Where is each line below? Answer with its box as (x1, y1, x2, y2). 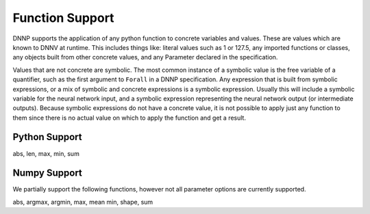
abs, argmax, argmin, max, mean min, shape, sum (12, 198, 153, 206)
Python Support (12, 131, 82, 143)
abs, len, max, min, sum (12, 149, 80, 157)
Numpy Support (12, 168, 82, 179)
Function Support (12, 10, 114, 25)
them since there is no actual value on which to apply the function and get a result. (12, 113, 247, 122)
